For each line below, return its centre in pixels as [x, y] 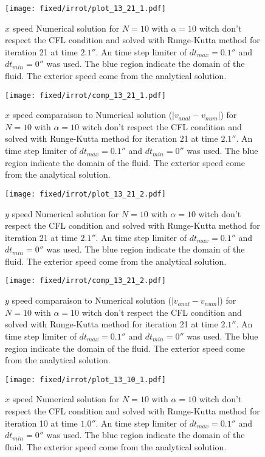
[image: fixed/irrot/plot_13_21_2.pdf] [85, 194]
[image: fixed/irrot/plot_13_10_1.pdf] [85, 379]
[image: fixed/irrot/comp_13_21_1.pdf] [85, 95]
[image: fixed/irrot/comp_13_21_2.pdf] [85, 281]
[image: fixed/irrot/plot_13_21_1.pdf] [85, 9]
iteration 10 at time [41, 423]
